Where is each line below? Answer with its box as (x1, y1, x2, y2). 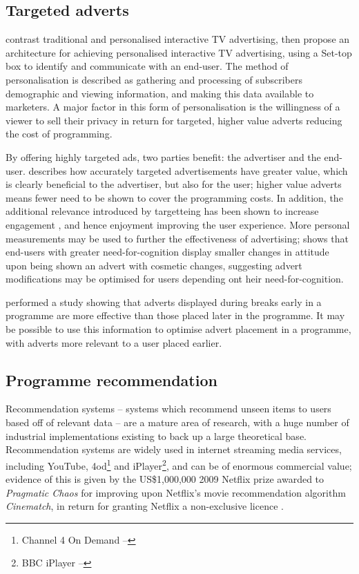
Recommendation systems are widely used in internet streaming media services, (6, 442, 342, 457)
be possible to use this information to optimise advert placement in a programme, (6, 322, 351, 336)
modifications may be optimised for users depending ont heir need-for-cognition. (6, 271, 344, 286)
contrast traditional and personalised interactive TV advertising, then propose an (6, 32, 350, 46)
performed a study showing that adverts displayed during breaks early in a (6, 294, 322, 309)
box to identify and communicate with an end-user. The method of (6, 59, 289, 73)
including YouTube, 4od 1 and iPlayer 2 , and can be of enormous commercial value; (6, 456, 352, 472)
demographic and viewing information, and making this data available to (6, 86, 314, 100)
